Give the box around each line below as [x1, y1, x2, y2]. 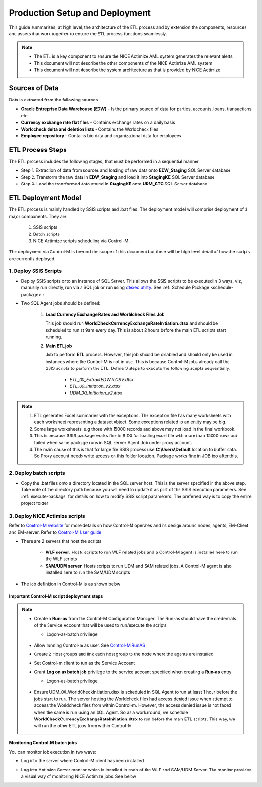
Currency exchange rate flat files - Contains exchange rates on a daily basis [21, 119, 176, 125]
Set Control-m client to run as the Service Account [34, 660, 135, 666]
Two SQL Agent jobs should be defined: [21, 301, 101, 306]
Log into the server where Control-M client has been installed [21, 758, 144, 764]
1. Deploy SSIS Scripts [9, 268, 62, 274]
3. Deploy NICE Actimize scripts [9, 512, 86, 519]
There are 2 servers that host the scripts [21, 538, 102, 544]
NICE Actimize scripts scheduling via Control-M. [33, 238, 130, 244]
